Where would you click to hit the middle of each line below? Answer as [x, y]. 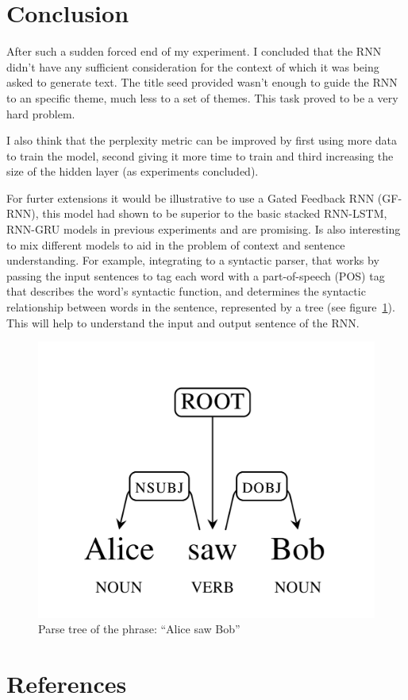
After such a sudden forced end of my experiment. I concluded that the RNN [194, 51]
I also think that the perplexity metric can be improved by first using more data [202, 140]
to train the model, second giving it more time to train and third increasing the [200, 155]
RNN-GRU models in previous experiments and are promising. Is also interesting [204, 229]
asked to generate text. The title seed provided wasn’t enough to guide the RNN [202, 82]
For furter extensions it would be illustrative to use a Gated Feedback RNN [191, 197]
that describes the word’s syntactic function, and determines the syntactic [186, 291]
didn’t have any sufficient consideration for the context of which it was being [193, 66]
